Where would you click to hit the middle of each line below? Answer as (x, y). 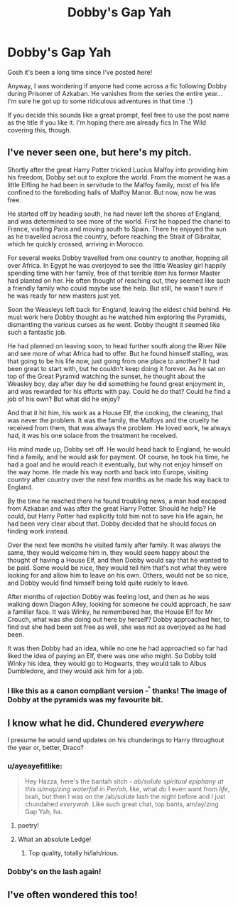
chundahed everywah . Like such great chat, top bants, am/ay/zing (121, 804)
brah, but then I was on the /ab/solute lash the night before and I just (125, 797)
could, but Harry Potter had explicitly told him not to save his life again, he (115, 516)
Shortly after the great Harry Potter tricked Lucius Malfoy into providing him (118, 170)
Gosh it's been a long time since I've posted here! (80, 72)
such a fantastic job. (37, 332)
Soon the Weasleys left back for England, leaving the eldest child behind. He (119, 309)
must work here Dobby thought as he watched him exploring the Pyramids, (117, 317)
